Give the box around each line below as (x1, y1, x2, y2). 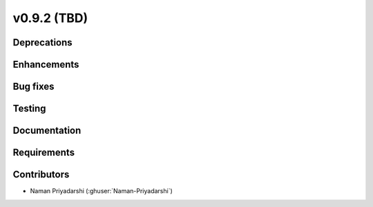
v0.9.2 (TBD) (12, 10, 88, 26)
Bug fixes (12, 81, 55, 92)
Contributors (12, 169, 70, 181)
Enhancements (12, 59, 79, 70)
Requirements (12, 147, 75, 159)
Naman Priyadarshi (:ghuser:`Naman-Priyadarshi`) (30, 187, 173, 195)
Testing (12, 103, 46, 115)
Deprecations (12, 37, 73, 48)
